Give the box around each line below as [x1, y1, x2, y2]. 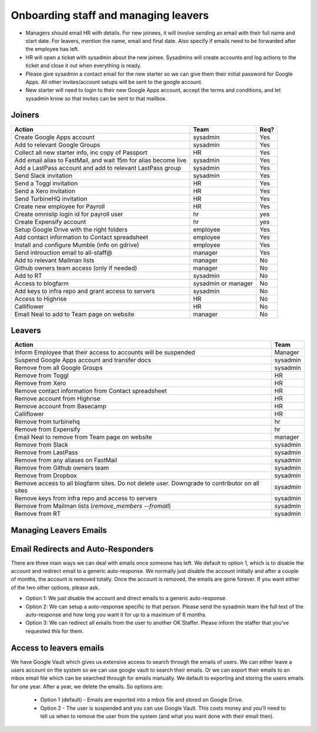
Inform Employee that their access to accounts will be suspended [14, 348, 195, 357]
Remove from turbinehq [14, 418, 80, 426]
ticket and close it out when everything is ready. [25, 62, 142, 69]
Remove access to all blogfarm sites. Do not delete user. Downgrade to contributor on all [14, 479, 259, 487]
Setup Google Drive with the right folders [14, 225, 128, 233]
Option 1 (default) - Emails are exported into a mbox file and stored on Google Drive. [40, 696, 244, 703]
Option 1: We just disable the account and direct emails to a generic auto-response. [25, 595, 227, 602]
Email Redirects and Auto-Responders [11, 544, 154, 554]
